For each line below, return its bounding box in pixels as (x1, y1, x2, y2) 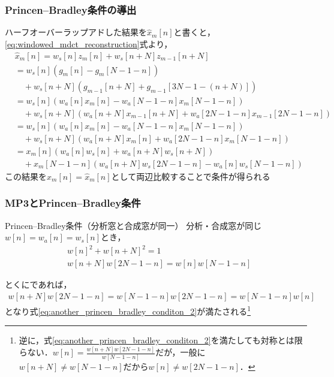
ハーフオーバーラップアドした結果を (5, 26, 148, 38)
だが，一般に (155, 346, 206, 358)
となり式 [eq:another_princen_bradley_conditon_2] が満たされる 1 (5, 303, 251, 317)
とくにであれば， (5, 278, 72, 291)
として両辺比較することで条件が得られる (111, 170, 270, 182)
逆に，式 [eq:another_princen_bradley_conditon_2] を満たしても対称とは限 (19, 334, 303, 346)
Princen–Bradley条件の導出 (5, 2, 137, 17)
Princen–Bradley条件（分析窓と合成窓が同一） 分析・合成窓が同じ (5, 219, 262, 231)
